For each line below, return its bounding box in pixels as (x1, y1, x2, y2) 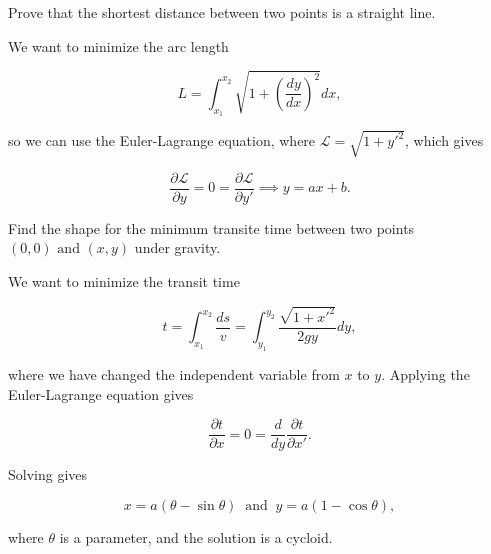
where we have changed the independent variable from (8, 363, 340, 384)
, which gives (405, 130, 484, 151)
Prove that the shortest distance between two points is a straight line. (8, 2, 436, 22)
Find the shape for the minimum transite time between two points (8, 217, 415, 238)
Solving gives (8, 464, 88, 485)
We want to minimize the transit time (8, 270, 240, 291)
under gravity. (134, 237, 221, 258)
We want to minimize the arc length (8, 35, 229, 56)
